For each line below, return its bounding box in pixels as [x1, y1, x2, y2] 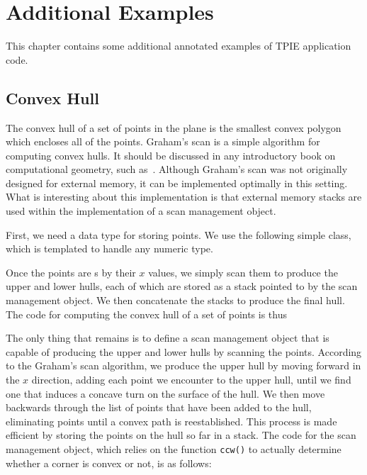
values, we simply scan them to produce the [148, 264, 338, 279]
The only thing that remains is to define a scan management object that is [6, 330, 329, 345]
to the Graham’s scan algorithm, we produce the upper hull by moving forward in [6, 358, 361, 373]
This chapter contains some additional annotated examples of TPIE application [6, 38, 351, 53]
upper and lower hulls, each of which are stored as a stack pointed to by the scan [6, 279, 358, 294]
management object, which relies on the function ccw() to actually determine [6, 441, 341, 456]
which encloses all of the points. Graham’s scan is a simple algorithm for [6, 134, 320, 149]
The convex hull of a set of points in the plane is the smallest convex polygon [6, 120, 341, 135]
